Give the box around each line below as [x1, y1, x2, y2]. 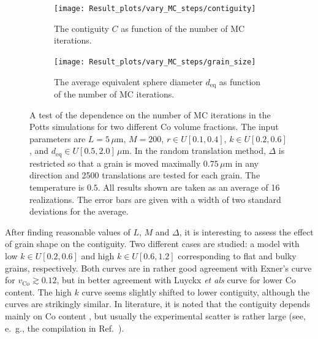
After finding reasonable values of [5, 225, 131, 238]
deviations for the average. [29, 205, 129, 218]
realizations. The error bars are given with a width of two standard [29, 192, 281, 205]
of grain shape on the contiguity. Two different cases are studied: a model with [5, 237, 300, 250]
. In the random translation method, [129, 144, 266, 157]
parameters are [29, 132, 86, 145]
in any [235, 156, 259, 169]
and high [81, 249, 115, 262]
